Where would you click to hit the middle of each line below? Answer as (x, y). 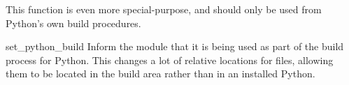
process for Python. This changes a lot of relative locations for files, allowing (170, 60)
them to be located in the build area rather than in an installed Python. (161, 74)
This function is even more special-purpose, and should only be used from (164, 9)
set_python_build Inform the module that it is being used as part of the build (175, 46)
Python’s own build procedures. (73, 23)
